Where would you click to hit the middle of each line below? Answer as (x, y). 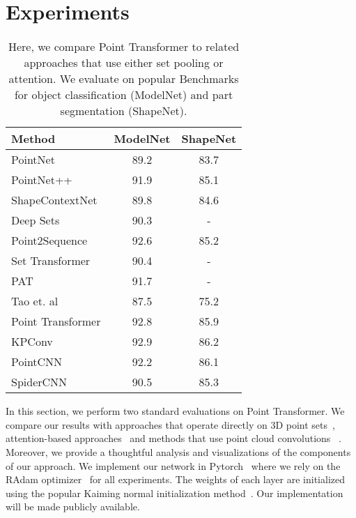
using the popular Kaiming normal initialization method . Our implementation (175, 493)
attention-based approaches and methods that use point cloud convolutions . (173, 438)
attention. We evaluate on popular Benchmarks (124, 79)
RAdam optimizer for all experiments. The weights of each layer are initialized (176, 479)
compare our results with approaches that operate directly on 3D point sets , (170, 424)
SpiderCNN (39, 382)
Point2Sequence (49, 241)
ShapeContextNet (54, 200)
